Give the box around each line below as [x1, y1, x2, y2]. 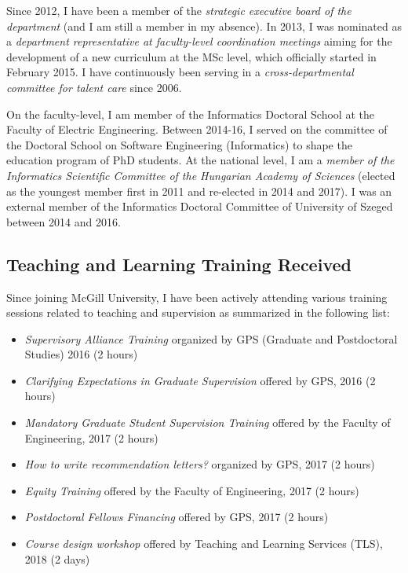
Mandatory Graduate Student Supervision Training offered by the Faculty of [24, 414, 391, 431]
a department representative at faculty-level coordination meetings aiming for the [6, 33, 392, 50]
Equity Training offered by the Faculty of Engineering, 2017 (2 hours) [24, 482, 359, 498]
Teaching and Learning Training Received [6, 252, 352, 276]
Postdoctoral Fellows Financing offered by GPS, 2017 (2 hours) [24, 509, 329, 525]
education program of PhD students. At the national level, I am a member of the [6, 152, 395, 168]
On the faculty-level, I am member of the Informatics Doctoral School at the [6, 105, 374, 122]
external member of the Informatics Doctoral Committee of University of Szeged [6, 198, 393, 215]
